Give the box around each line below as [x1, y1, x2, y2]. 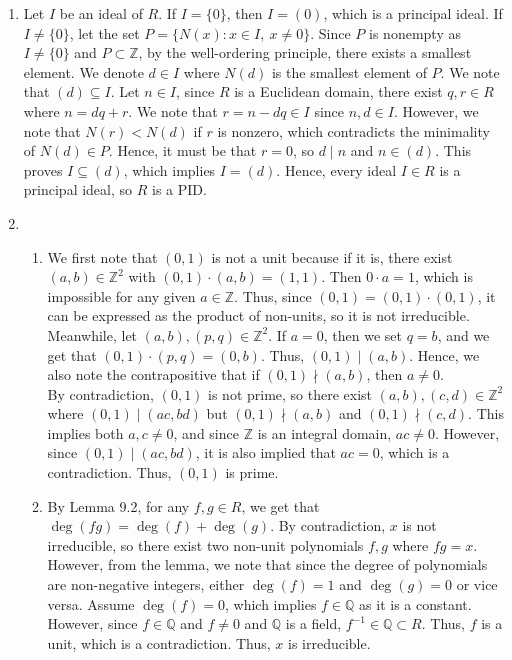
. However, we [393, 100, 479, 121]
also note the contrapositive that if [47, 364, 260, 385]
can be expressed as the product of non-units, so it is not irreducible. [47, 305, 470, 326]
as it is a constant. [359, 593, 472, 614]
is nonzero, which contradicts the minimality [217, 120, 490, 141]
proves [23, 159, 63, 180]
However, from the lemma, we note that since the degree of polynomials [47, 554, 488, 575]
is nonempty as [369, 22, 461, 43]
